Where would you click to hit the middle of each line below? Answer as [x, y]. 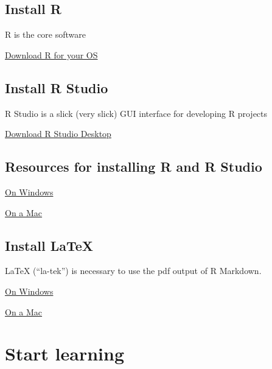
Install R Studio [57, 87]
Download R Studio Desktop [58, 134]
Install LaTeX [49, 245]
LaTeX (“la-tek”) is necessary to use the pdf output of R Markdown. [133, 271]
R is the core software [45, 34]
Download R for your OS [51, 54]
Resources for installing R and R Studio [134, 167]
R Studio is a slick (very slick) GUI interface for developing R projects [136, 113]
